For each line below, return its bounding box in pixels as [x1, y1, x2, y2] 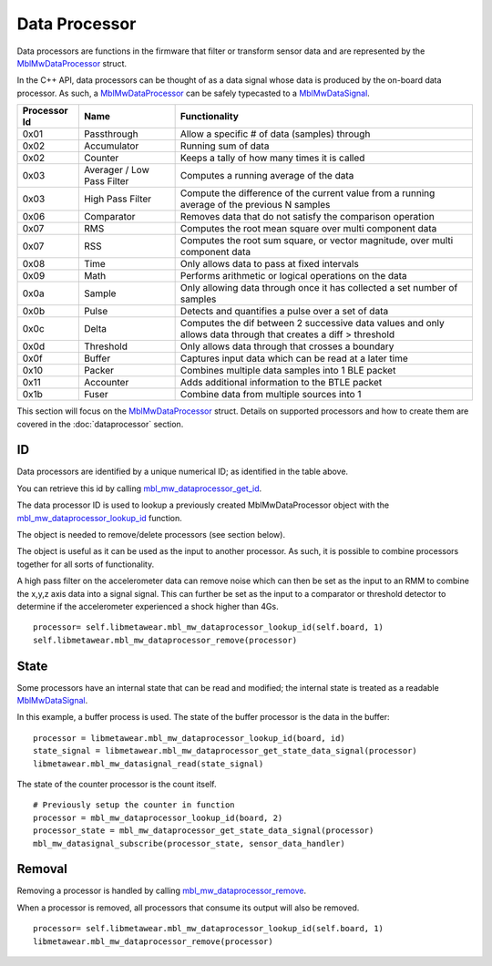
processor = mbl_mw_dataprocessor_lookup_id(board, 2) [33, 812, 283, 823]
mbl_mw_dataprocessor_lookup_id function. [16, 512, 182, 523]
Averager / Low [83, 164, 149, 177]
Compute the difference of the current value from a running [179, 187, 436, 200]
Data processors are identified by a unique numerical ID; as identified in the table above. [16, 466, 349, 478]
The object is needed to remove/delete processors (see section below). [16, 529, 286, 540]
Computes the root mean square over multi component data [179, 222, 437, 235]
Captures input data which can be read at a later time [179, 352, 409, 365]
